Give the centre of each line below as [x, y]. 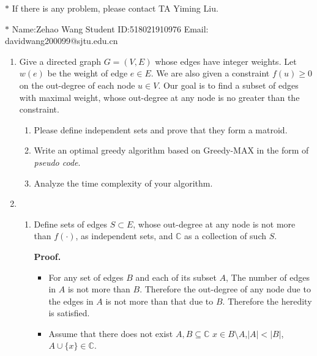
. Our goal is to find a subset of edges [228, 85]
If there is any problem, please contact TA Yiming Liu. [115, 8]
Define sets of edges [70, 224]
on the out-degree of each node [77, 85]
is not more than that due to [159, 301]
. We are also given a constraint [210, 73]
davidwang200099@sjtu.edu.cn [62, 41]
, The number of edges [268, 277]
